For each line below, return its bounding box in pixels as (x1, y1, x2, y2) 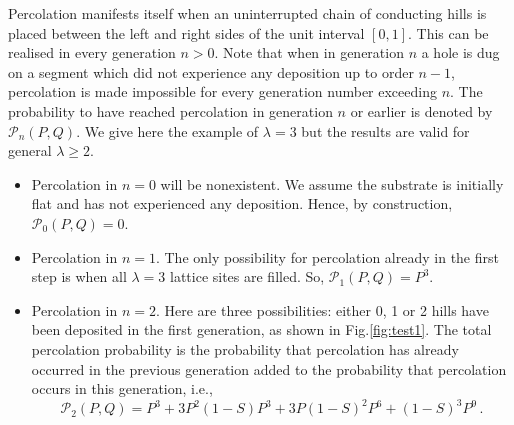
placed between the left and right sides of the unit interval (8, 22, 365, 43)
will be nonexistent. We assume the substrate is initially (160, 173, 504, 194)
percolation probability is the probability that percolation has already (31, 338, 459, 359)
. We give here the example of (76, 120, 259, 141)
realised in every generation (8, 42, 176, 63)
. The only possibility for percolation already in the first (155, 246, 499, 267)
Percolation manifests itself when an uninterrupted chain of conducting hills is (8, 3, 487, 23)
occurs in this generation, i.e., (31, 378, 213, 399)
